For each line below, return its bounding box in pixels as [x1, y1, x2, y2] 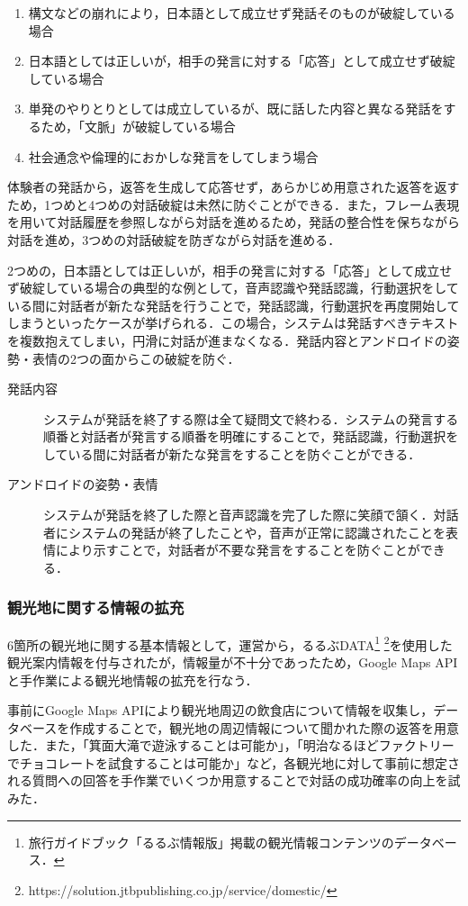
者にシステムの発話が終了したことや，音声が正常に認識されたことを [43, 522, 446, 541]
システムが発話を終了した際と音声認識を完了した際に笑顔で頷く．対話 [43, 505, 459, 524]
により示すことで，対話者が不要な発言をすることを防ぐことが [55, 540, 420, 559]
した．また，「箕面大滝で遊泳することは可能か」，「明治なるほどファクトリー [7, 736, 454, 755]
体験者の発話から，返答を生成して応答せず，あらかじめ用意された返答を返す [7, 177, 460, 196]
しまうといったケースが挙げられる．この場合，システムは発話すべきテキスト [7, 313, 459, 332]
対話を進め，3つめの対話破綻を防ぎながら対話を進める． [7, 230, 341, 249]
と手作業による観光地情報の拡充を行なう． [7, 670, 258, 689]
